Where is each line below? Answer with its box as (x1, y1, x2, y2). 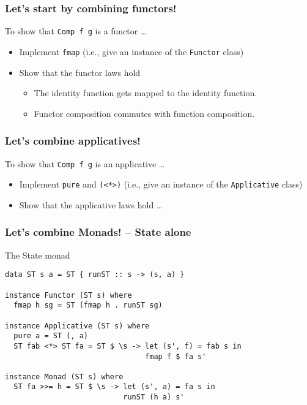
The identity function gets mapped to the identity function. (34, 86, 257, 99)
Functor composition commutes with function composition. (34, 107, 255, 119)
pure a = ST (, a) (13, 331, 89, 341)
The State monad (5, 248, 70, 261)
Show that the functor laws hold (19, 66, 141, 78)
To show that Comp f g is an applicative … (5, 157, 165, 170)
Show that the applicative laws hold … (19, 198, 163, 211)
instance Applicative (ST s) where (5, 321, 150, 330)
